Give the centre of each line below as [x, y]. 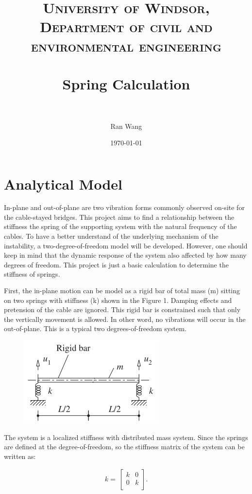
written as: [20, 456]
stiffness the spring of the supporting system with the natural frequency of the [120, 226]
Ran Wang [126, 126]
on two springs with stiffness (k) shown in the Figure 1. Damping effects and [118, 300]
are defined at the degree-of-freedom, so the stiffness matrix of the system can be [124, 447]
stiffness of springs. [32, 274]
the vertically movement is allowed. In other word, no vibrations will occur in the [125, 319]
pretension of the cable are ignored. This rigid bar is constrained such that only [122, 309]
